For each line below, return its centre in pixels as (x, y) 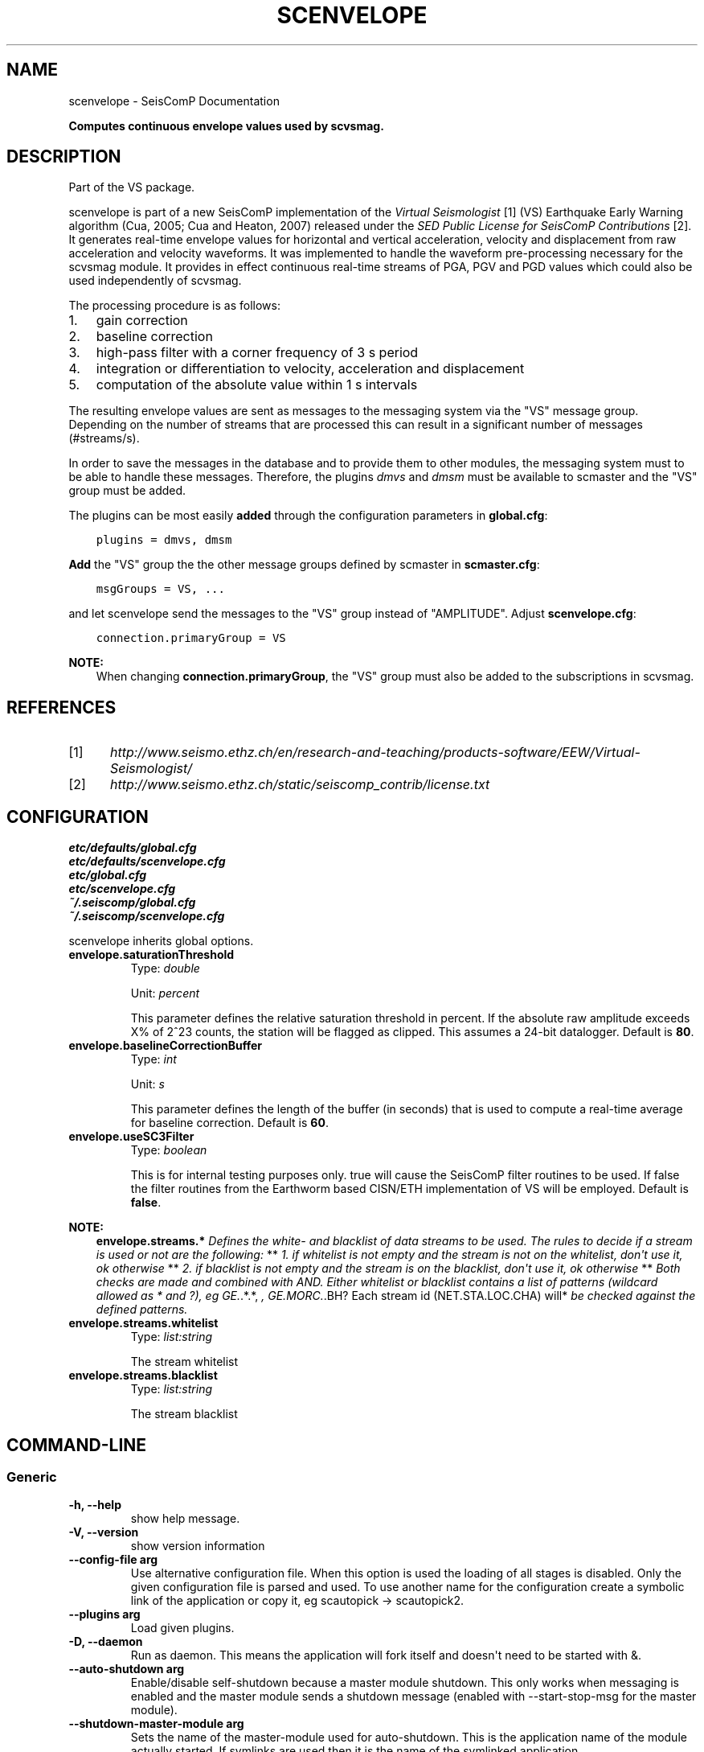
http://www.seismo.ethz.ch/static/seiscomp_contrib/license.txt (300, 785)
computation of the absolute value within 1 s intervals (257, 385)
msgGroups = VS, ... (160, 589)
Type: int (153, 1059)
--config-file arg (113, 1560)
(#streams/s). (104, 438)
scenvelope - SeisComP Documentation (174, 101)
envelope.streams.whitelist (143, 1323)
